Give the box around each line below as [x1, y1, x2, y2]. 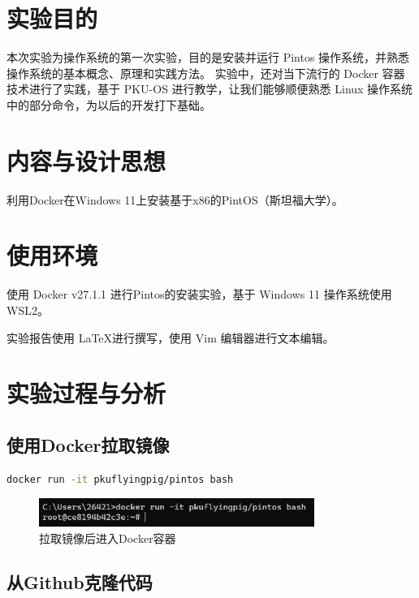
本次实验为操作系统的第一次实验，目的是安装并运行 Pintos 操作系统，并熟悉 [6, 49, 410, 66]
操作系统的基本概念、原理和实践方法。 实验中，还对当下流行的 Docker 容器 [6, 64, 405, 81]
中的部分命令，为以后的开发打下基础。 [6, 96, 211, 113]
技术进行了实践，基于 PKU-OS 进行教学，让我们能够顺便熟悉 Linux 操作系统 [6, 80, 413, 97]
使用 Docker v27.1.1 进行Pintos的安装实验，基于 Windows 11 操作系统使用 [6, 286, 392, 303]
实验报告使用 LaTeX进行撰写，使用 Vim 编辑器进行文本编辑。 [6, 329, 335, 346]
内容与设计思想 [6, 144, 166, 177]
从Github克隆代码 [6, 569, 153, 594]
